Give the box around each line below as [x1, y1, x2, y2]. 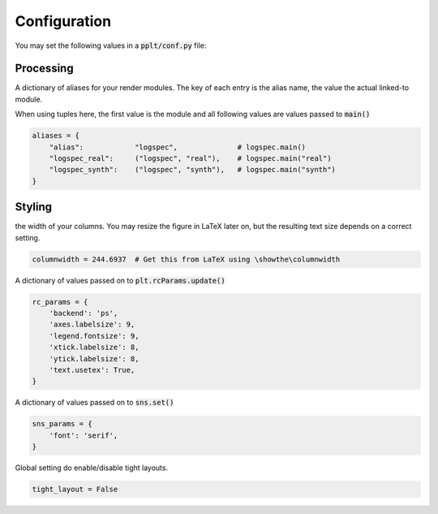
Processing [15, 62, 74, 76]
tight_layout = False [32, 485, 118, 495]
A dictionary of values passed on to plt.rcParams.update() [15, 275, 226, 285]
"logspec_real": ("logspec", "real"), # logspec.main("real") [49, 154, 332, 162]
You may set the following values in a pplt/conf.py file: [15, 41, 207, 50]
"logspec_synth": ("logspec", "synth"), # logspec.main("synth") [49, 165, 337, 175]
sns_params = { [32, 419, 92, 429]
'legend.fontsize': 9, [49, 331, 140, 340]
